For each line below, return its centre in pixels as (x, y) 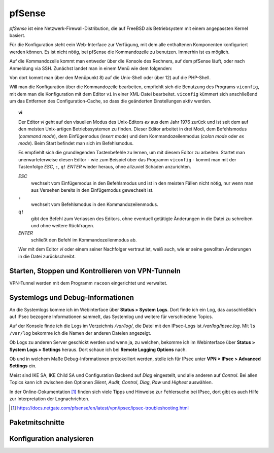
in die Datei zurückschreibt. (47, 256)
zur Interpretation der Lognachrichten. (49, 399)
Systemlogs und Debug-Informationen (72, 298)
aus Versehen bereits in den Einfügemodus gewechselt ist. (93, 190)
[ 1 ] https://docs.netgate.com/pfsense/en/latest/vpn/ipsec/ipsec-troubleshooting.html (100, 408)
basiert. (17, 35)
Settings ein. (23, 366)
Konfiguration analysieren (52, 439)
